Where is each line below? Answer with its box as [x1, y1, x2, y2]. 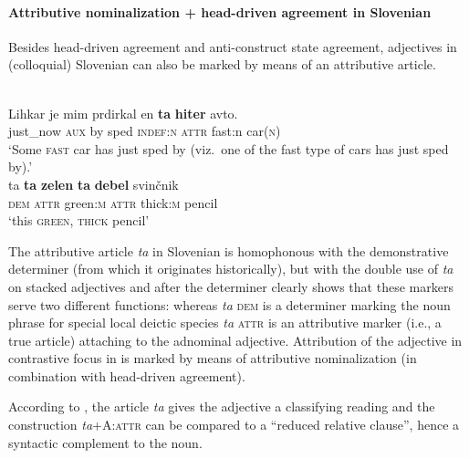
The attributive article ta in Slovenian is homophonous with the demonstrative [8, 241, 449, 260]
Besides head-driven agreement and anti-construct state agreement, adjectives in [8, 36, 457, 56]
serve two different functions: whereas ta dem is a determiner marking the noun [8, 295, 451, 314]
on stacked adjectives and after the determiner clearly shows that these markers [8, 276, 453, 296]
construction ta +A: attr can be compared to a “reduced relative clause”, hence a [8, 415, 460, 434]
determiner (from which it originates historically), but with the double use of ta [8, 259, 453, 278]
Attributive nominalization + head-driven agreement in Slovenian [8, 2, 432, 21]
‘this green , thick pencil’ [8, 211, 150, 230]
